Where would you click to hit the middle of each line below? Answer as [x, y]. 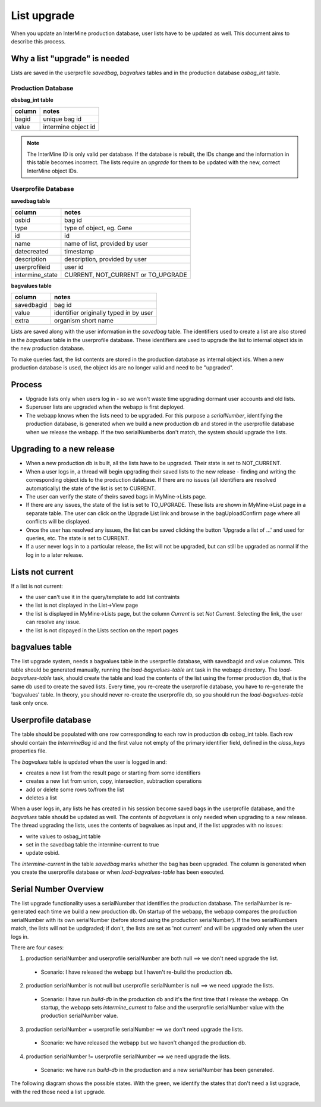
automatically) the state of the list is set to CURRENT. [91, 488]
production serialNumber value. [79, 1016]
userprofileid [32, 267]
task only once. [30, 703]
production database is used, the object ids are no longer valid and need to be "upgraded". [122, 368]
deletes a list [41, 798]
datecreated [32, 252]
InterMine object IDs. [53, 171]
